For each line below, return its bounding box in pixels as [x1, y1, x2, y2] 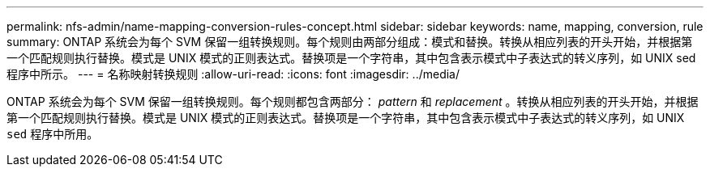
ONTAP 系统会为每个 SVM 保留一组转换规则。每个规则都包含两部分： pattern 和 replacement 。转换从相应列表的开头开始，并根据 [6, 95, 699, 108]
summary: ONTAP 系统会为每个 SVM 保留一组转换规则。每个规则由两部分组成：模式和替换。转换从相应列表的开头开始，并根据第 [6, 35, 693, 49]
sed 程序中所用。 [6, 127, 99, 141]
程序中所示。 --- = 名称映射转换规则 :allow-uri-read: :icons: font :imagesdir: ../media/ [6, 67, 460, 81]
